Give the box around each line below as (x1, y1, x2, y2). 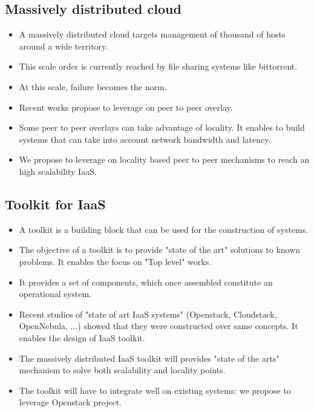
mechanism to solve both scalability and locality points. (19, 364, 226, 376)
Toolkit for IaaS (5, 194, 106, 213)
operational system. (19, 287, 91, 300)
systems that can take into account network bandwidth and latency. (19, 132, 271, 145)
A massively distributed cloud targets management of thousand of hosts (19, 28, 286, 41)
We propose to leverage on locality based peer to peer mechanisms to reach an (19, 153, 310, 166)
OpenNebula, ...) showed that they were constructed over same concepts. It (19, 319, 298, 332)
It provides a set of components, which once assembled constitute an (19, 275, 273, 288)
